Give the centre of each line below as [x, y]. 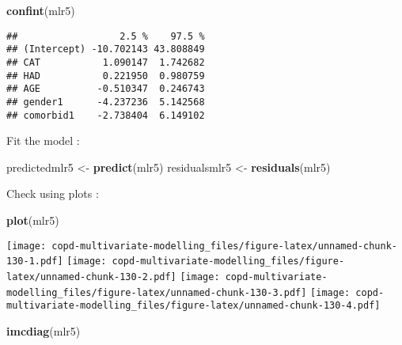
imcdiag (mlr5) [44, 330]
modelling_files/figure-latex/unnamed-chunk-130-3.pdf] [157, 292]
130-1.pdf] [35, 262]
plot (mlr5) [33, 220]
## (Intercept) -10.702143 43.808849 [106, 49]
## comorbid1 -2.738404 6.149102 [106, 115]
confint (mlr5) [41, 10]
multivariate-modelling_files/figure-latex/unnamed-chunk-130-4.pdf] [193, 306]
